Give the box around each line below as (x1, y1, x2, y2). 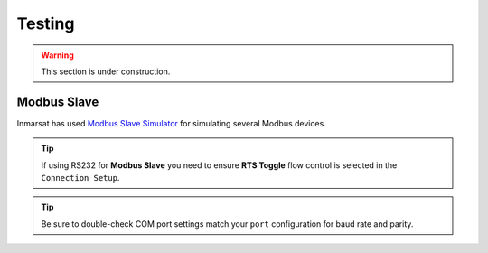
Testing (16, 14, 75, 33)
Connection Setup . (41, 173, 120, 183)
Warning (41, 50, 74, 61)
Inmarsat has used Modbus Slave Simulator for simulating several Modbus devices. (16, 117, 327, 128)
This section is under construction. (41, 66, 171, 77)
